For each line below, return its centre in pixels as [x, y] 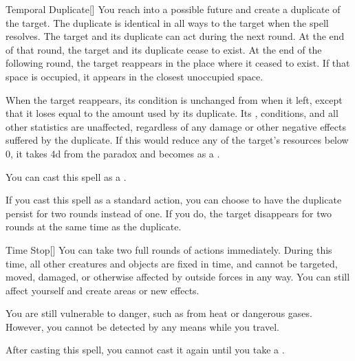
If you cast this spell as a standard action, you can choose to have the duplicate [174, 200]
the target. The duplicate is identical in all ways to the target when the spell [167, 22]
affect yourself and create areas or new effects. [103, 290]
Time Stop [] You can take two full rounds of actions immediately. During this [169, 249]
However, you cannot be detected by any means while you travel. [142, 326]
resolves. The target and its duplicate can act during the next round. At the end [175, 36]
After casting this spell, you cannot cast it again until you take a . [145, 350]
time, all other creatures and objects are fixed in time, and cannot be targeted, [172, 263]
